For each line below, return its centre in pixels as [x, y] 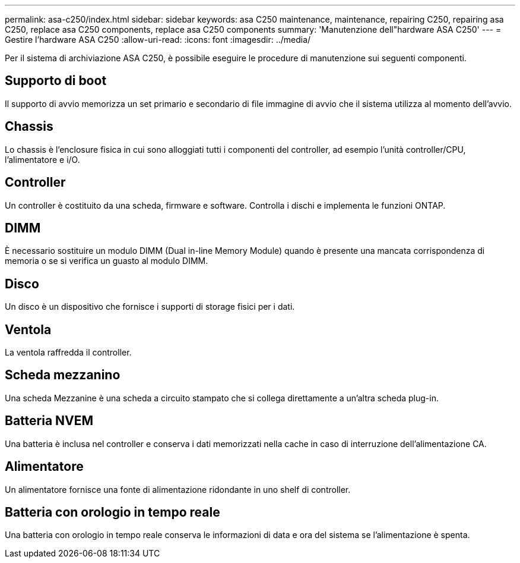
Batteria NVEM [49, 421]
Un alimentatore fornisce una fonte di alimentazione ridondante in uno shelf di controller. [178, 489]
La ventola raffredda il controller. [68, 353]
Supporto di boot [56, 81]
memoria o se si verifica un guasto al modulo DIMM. [107, 261]
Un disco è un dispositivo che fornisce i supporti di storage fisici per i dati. [150, 307]
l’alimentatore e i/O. [42, 159]
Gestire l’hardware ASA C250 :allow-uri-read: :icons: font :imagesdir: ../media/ [158, 40]
